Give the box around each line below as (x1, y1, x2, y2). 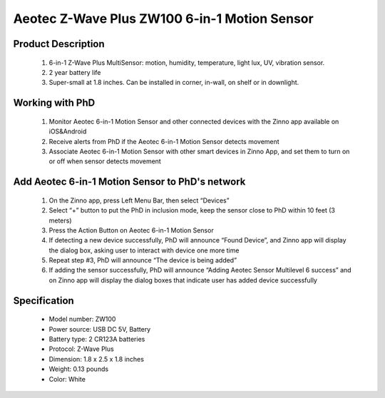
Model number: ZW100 (48, 315, 116, 324)
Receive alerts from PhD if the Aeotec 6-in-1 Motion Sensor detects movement (48, 137, 279, 146)
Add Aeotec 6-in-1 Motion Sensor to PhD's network (13, 175, 246, 188)
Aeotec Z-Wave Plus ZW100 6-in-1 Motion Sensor (13, 11, 314, 26)
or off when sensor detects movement (48, 157, 162, 165)
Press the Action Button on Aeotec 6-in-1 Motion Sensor (48, 225, 214, 235)
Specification (13, 295, 74, 307)
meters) (48, 216, 72, 225)
